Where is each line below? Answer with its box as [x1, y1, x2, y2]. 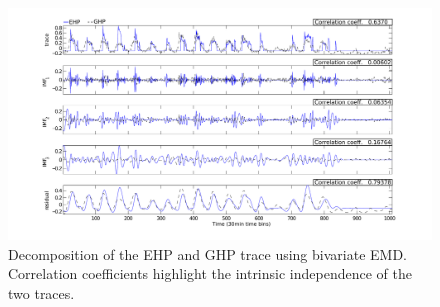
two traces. [8, 283, 75, 304]
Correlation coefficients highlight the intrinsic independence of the [8, 263, 412, 284]
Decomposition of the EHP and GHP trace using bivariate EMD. [8, 243, 407, 264]
